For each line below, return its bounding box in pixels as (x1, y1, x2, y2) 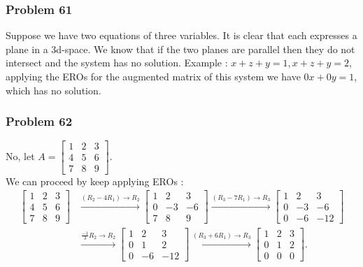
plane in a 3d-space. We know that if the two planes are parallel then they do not (6, 41, 355, 56)
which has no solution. (6, 82, 101, 97)
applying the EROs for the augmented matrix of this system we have (6, 69, 301, 83)
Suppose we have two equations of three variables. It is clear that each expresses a (6, 28, 357, 43)
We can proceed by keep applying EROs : (6, 173, 184, 188)
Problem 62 (6, 113, 73, 130)
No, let (6, 148, 35, 163)
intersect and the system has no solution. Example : (6, 55, 228, 70)
